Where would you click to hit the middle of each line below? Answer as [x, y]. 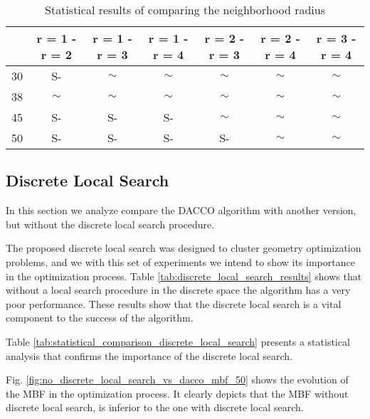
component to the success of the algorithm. [100, 318]
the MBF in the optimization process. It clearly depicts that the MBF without [177, 393]
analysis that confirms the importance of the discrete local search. [149, 355]
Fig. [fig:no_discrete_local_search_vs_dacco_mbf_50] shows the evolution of [177, 380]
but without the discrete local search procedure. [110, 224]
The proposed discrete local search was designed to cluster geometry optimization [184, 248]
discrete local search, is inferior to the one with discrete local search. [155, 407]
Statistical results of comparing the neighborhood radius [185, 10]
